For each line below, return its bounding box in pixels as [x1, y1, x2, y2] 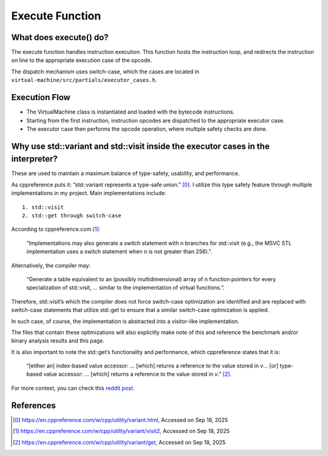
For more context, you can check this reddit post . [11, 384, 135, 392]
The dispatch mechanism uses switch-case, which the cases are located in [11, 67, 200, 75]
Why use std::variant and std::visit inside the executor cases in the [11, 141, 270, 151]
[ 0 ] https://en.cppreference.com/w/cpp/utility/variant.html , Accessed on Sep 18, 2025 [13, 416, 228, 423]
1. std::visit [22, 203, 64, 211]
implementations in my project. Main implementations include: [11, 189, 166, 197]
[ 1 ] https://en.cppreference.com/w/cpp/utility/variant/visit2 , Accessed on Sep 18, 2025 [13, 427, 230, 435]
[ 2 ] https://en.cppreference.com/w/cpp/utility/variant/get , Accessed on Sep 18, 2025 [13, 438, 226, 446]
